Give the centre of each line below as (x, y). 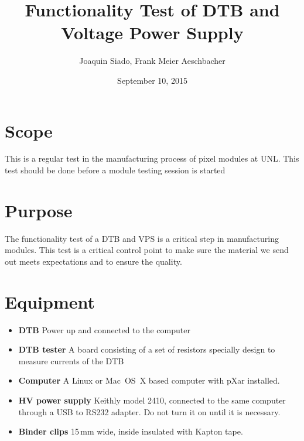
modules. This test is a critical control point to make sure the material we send (147, 250)
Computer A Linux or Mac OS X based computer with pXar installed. (149, 380)
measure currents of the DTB (71, 360)
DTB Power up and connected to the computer (104, 329)
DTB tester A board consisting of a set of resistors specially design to (147, 349)
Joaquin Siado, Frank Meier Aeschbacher (152, 61)
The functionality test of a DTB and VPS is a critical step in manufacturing (142, 238)
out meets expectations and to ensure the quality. (93, 261)
